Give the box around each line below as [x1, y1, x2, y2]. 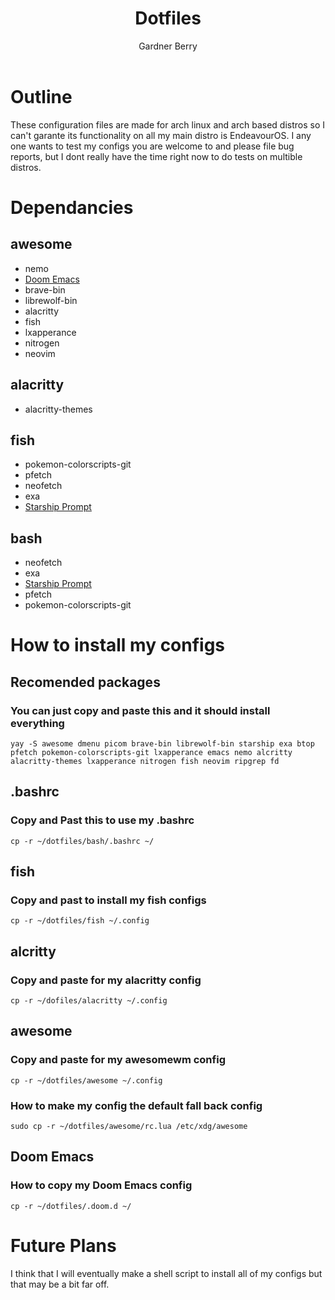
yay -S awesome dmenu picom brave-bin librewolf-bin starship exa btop [10, 739, 315, 749]
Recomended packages [10, 673, 161, 691]
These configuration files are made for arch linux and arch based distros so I [10, 118, 325, 131]
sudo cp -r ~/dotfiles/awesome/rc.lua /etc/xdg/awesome [10, 1122, 248, 1132]
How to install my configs [10, 634, 226, 657]
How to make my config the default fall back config [10, 1098, 263, 1112]
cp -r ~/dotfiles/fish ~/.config [10, 916, 150, 926]
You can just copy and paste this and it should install [10, 703, 271, 717]
